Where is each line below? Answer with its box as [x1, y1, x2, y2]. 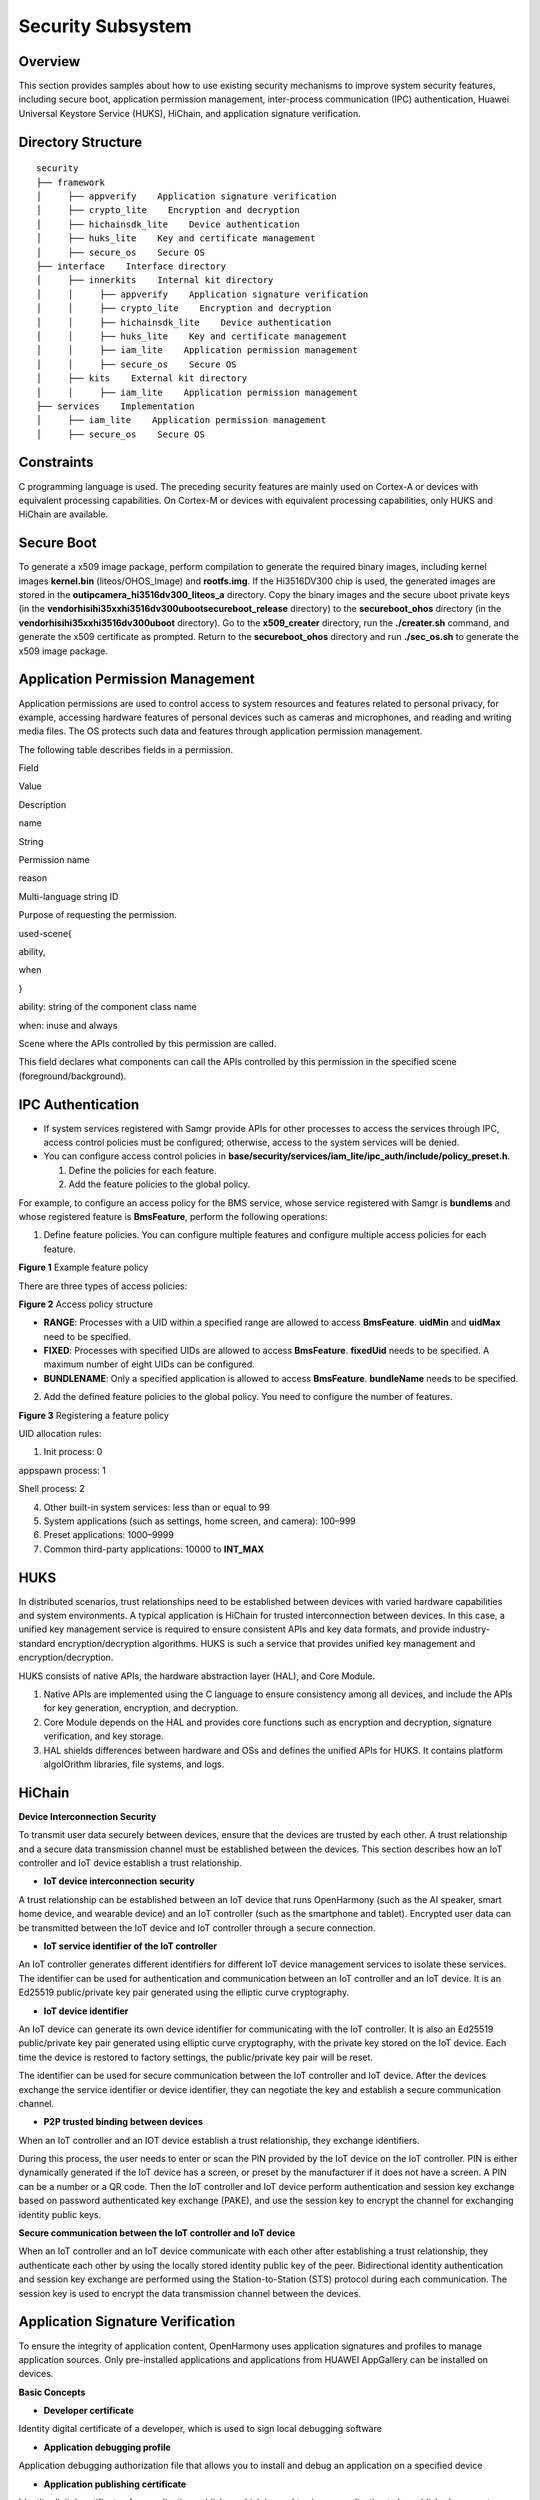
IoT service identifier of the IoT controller [43, 1940, 218, 1952]
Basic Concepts [18, 2386, 86, 2398]
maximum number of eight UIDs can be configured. [43, 1358, 255, 1370]
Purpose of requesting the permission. [18, 909, 177, 921]
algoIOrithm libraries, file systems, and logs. [43, 1758, 225, 1770]
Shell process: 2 [18, 1483, 85, 1495]
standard [18, 1637, 56, 1649]
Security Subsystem [18, 15, 192, 37]
